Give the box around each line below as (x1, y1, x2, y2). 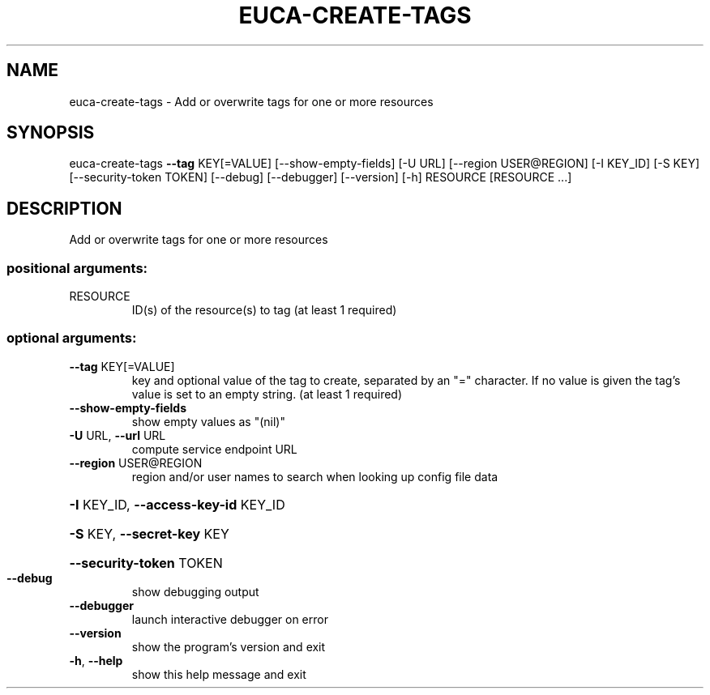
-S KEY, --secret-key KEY (69, 525, 229, 542)
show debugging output (131, 584, 259, 599)
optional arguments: (6, 330, 137, 347)
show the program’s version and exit (131, 639, 326, 654)
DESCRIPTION (6, 198, 122, 219)
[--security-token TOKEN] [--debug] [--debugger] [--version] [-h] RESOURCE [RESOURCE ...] (69, 170, 572, 185)
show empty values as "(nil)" (131, 414, 285, 429)
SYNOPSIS (6, 122, 95, 143)
